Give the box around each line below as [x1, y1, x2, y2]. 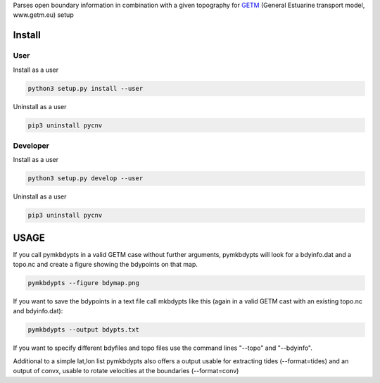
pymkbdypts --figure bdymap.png [27, 279, 140, 287]
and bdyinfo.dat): [13, 307, 63, 315]
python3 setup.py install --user [27, 84, 144, 92]
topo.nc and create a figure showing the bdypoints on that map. [13, 260, 198, 269]
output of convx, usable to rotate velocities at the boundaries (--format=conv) [13, 367, 239, 375]
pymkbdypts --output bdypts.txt [27, 326, 140, 334]
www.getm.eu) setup [13, 11, 74, 19]
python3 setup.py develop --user [27, 175, 144, 182]
